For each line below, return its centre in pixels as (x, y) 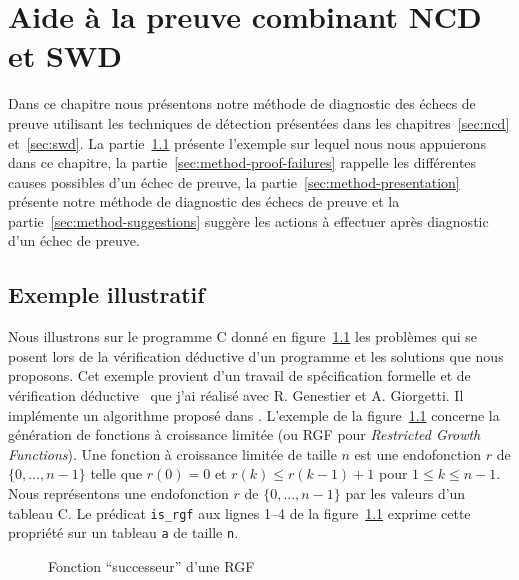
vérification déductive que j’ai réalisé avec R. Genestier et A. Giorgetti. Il (236, 395)
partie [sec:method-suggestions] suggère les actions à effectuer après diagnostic (248, 220)
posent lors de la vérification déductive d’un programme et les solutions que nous (256, 355)
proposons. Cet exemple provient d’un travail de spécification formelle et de (239, 375)
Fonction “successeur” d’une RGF (151, 565)
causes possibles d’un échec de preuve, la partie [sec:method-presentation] (234, 181)
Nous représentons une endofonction (118, 493)
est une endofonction (418, 453)
